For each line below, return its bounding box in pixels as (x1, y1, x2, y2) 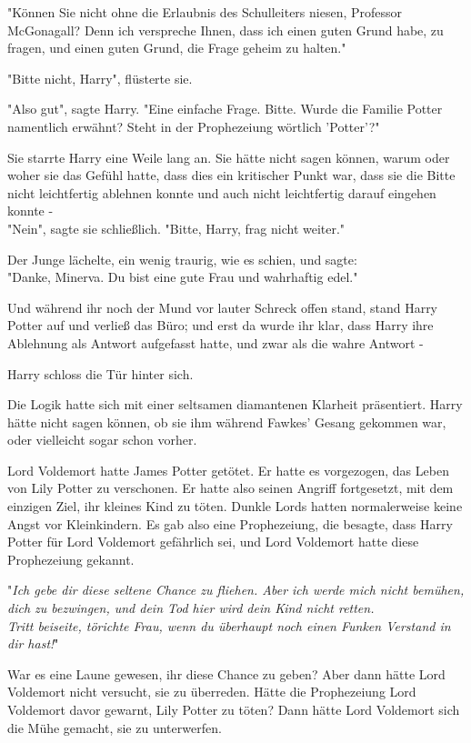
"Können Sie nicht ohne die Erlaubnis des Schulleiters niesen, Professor (7, 3, 403, 21)
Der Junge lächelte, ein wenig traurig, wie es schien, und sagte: (7, 249, 357, 268)
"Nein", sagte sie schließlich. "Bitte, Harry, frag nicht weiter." (7, 218, 346, 237)
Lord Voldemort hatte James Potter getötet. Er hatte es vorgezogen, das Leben (7, 460, 449, 479)
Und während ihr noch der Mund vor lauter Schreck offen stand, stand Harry (7, 297, 438, 316)
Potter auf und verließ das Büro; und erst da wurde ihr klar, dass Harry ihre (7, 316, 434, 335)
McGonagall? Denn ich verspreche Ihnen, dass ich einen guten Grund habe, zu (7, 20, 444, 39)
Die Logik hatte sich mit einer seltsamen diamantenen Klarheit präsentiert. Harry (7, 395, 463, 414)
